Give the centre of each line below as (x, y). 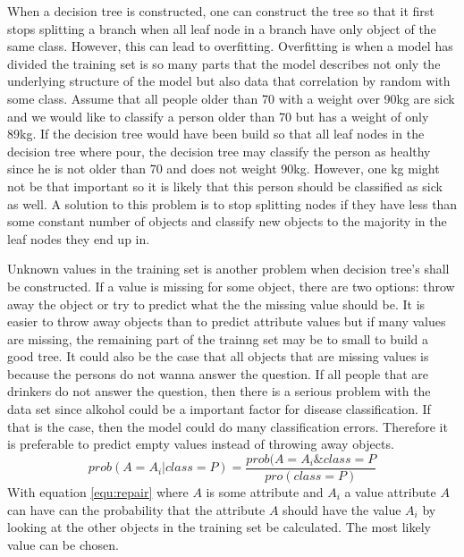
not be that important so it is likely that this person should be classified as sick (225, 186)
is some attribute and (265, 491)
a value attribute (390, 491)
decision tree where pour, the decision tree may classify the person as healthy (219, 151)
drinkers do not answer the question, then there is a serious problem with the (219, 391)
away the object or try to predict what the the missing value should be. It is (216, 304)
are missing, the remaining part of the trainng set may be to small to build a (218, 338)
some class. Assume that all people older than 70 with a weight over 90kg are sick (231, 98)
